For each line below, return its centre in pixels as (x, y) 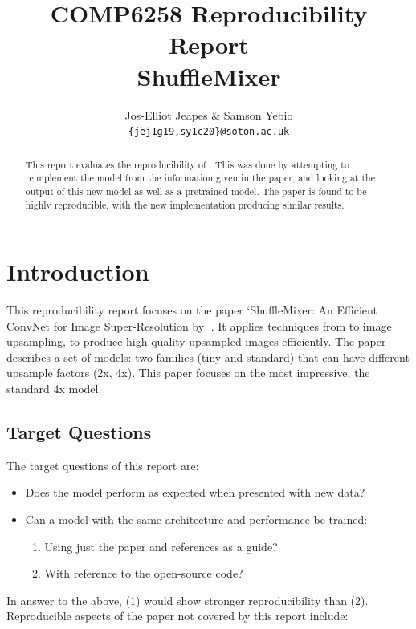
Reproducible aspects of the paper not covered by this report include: (177, 616)
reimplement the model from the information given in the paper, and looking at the (200, 178)
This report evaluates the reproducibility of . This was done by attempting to (187, 164)
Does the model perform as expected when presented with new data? (195, 492)
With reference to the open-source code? (144, 573)
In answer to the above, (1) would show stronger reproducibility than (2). (188, 600)
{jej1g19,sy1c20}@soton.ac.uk (209, 132)
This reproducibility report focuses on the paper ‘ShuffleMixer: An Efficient (192, 310)
